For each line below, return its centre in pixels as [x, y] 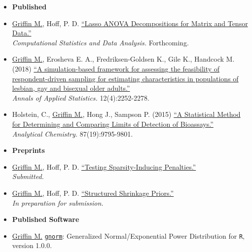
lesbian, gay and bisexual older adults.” [71, 88]
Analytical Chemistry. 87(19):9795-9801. [72, 133]
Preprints [28, 150]
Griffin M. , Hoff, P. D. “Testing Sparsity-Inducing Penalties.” [104, 166]
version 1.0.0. [32, 245]
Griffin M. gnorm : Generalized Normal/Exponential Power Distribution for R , [128, 235]
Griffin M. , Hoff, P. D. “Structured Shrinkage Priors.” [93, 193]
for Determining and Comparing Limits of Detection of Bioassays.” [113, 124]
